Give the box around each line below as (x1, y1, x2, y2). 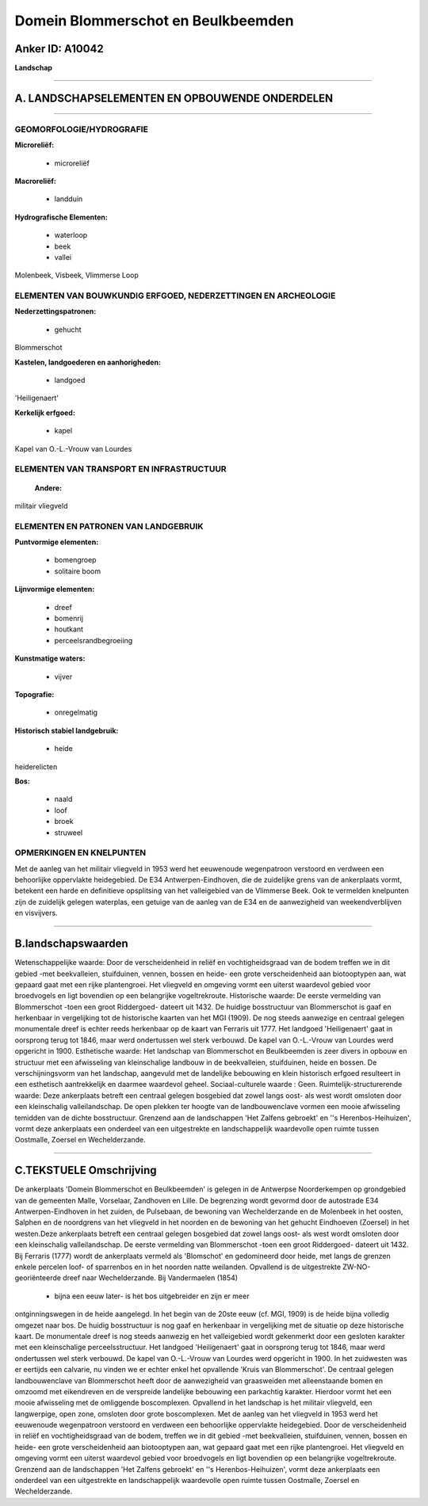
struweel (54, 828, 83, 837)
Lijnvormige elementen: (14, 585, 95, 594)
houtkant (54, 624, 83, 634)
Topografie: (14, 690, 55, 699)
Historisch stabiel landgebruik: (14, 726, 119, 735)
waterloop (54, 231, 88, 240)
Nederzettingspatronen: (14, 307, 97, 316)
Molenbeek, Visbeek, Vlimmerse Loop (14, 270, 139, 280)
